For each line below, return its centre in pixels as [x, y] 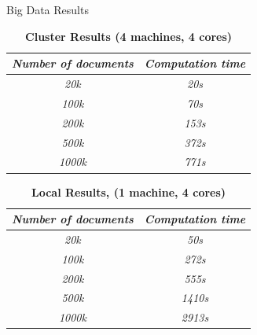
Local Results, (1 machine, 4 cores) [129, 191]
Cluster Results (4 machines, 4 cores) [129, 36]
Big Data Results [48, 9]
